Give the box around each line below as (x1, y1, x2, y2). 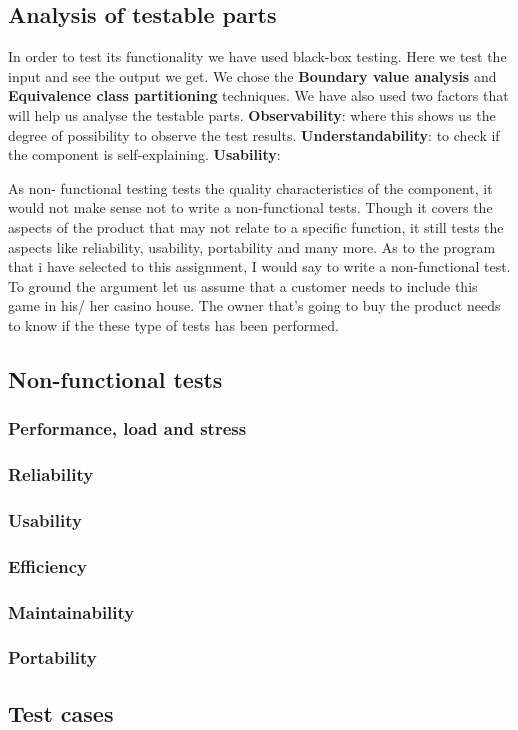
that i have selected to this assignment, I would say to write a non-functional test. (8, 256, 511, 277)
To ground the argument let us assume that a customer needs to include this (8, 275, 478, 296)
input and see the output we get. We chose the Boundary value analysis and (8, 65, 497, 86)
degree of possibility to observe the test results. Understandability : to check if (8, 124, 500, 145)
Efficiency (8, 553, 87, 578)
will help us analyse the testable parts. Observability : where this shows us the (8, 104, 496, 125)
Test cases (8, 697, 114, 728)
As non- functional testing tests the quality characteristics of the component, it (8, 177, 493, 198)
